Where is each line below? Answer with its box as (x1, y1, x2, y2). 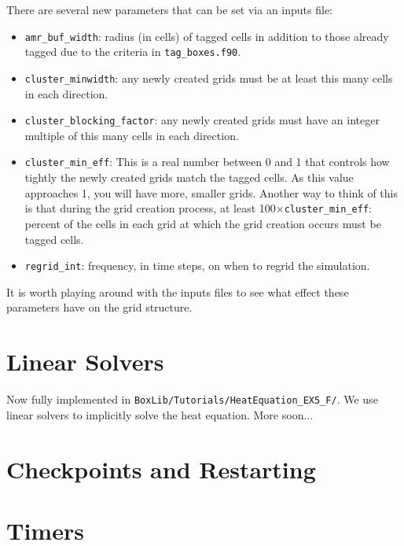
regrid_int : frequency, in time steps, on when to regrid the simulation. (24, 257, 370, 274)
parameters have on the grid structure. (6, 299, 193, 315)
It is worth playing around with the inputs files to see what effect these (6, 283, 349, 300)
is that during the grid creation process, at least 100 (24, 200, 276, 216)
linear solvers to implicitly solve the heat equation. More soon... (6, 406, 314, 422)
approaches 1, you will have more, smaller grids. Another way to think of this (24, 184, 398, 201)
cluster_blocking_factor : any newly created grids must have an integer (24, 112, 380, 128)
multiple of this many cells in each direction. (24, 127, 239, 143)
